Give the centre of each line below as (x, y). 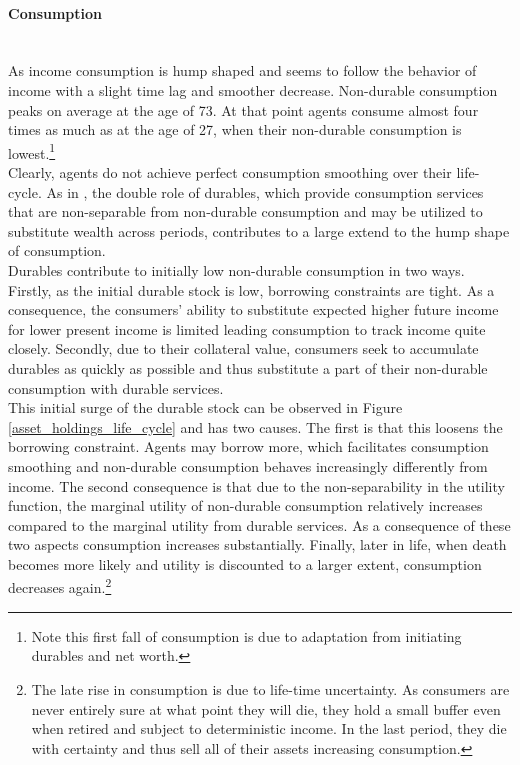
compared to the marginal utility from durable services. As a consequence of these (259, 524)
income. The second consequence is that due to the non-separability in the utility (256, 485)
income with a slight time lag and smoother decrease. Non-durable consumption (253, 89)
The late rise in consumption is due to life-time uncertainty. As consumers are (270, 688)
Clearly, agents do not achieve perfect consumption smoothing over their (230, 172)
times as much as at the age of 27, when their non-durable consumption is (235, 129)
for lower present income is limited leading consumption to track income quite (247, 328)
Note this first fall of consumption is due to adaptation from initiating (246, 635)
